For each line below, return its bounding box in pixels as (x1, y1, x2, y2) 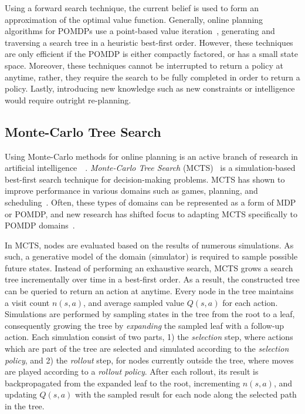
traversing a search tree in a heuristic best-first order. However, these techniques (5, 36, 293, 48)
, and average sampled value (83, 296, 185, 308)
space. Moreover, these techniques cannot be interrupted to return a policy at (5, 59, 283, 71)
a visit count (5, 296, 50, 308)
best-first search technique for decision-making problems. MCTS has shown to (5, 173, 285, 185)
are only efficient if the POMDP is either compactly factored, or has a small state (5, 48, 298, 60)
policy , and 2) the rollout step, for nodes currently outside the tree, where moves (5, 354, 294, 366)
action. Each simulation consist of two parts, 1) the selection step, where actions (5, 331, 293, 343)
